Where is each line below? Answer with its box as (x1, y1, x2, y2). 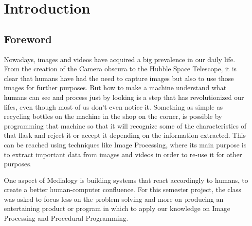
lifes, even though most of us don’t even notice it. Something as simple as (4, 101, 223, 112)
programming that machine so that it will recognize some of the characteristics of (4, 120, 247, 130)
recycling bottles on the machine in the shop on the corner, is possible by (4, 111, 222, 121)
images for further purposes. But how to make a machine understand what (4, 82, 227, 93)
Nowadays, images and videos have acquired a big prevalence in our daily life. (4, 54, 235, 64)
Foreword (4, 31, 52, 46)
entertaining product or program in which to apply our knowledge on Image (4, 203, 230, 213)
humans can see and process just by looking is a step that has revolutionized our (4, 92, 244, 102)
